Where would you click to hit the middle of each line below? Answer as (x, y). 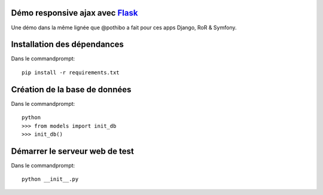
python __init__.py (50, 179)
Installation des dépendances (67, 45)
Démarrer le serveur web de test (72, 151)
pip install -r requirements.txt (71, 72)
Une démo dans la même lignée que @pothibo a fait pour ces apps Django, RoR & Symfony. (124, 28)
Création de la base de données (71, 89)
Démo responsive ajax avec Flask (74, 13)
